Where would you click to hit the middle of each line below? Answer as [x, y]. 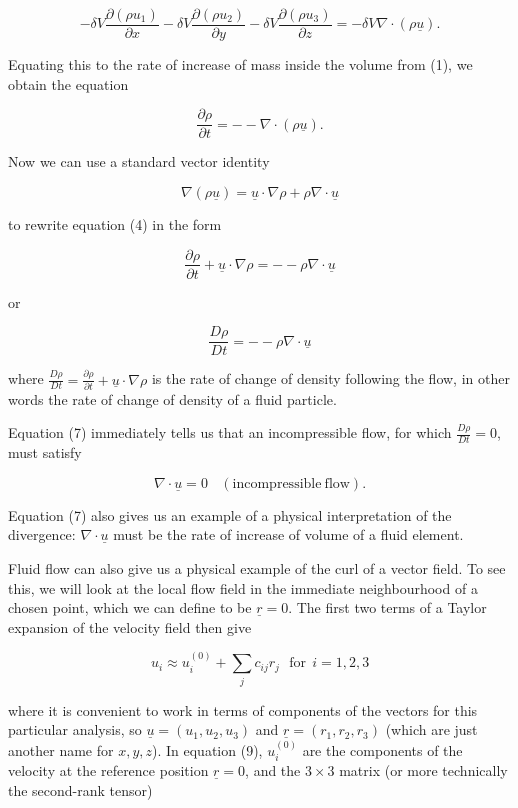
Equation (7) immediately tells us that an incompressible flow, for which [230, 432]
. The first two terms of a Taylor [387, 607]
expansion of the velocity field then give [130, 626]
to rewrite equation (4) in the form [115, 223]
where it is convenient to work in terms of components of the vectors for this [243, 709]
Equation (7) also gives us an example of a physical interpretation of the [230, 514]
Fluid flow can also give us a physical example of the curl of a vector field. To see [257, 568]
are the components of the [382, 749]
